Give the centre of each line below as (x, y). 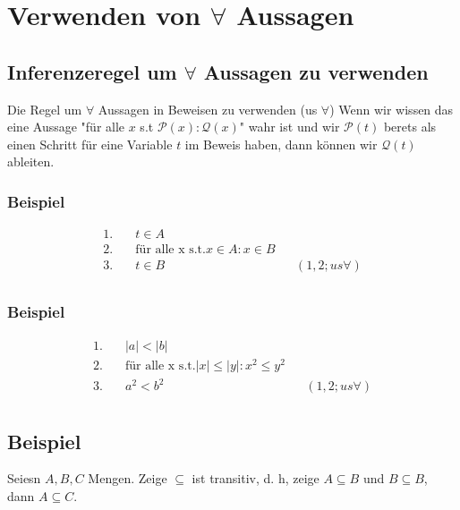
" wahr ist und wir (290, 127)
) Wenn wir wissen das (392, 109)
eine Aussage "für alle (66, 127)
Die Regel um (45, 109)
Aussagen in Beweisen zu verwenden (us (208, 109)
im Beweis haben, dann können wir (281, 144)
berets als (410, 127)
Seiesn (24, 478)
